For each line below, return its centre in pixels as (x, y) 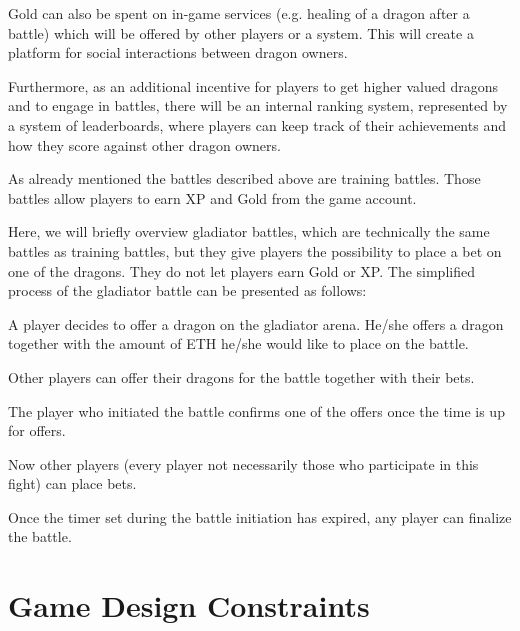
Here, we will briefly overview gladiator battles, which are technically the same (249, 231)
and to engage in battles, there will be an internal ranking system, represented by (258, 105)
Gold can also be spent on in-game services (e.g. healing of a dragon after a (239, 13)
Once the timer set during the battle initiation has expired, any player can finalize (260, 516)
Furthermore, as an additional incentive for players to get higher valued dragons (253, 85)
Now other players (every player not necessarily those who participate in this (243, 463)
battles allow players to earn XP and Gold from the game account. (212, 197)
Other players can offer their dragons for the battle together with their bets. (241, 376)
